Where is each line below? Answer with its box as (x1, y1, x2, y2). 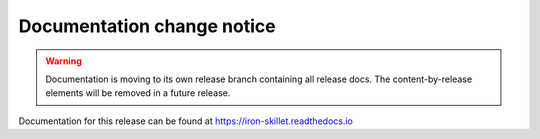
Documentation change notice (18, 15, 276, 37)
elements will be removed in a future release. (45, 87, 231, 99)
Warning (45, 55, 82, 67)
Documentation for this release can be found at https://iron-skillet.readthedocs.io (18, 115, 354, 127)
